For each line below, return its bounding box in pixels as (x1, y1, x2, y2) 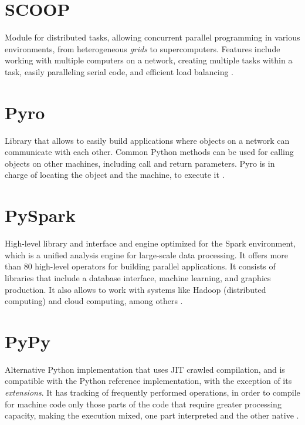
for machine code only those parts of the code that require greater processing (5, 397, 282, 410)
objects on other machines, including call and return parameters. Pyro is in (5, 157, 275, 169)
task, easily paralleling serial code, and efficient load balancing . (5, 65, 233, 77)
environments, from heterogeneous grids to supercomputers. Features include (5, 42, 280, 55)
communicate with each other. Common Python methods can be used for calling (5, 146, 294, 158)
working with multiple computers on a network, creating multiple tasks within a (5, 54, 293, 66)
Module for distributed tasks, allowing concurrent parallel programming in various (5, 31, 300, 43)
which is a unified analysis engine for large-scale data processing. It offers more (5, 248, 288, 261)
